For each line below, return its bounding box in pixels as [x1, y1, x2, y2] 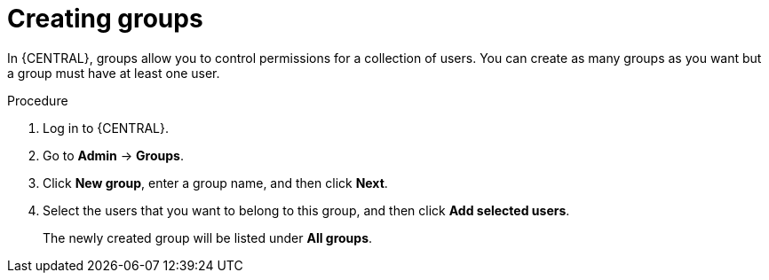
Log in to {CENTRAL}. [43, 120, 169, 136]
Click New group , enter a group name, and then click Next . [43, 175, 388, 191]
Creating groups [7, 4, 203, 34]
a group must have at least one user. [7, 65, 220, 81]
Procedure [7, 92, 68, 108]
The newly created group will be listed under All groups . [43, 229, 373, 245]
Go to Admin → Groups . [43, 147, 184, 163]
